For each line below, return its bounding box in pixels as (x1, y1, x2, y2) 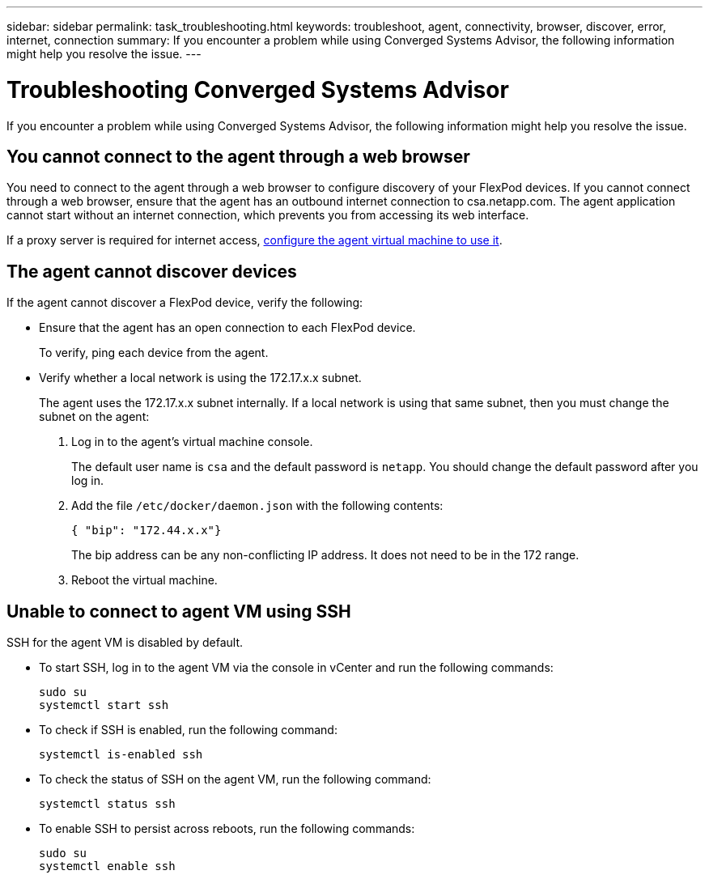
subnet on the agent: (39, 410, 150, 424)
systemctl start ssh (39, 699, 169, 712)
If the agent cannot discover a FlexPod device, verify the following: (6, 295, 363, 310)
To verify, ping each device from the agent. (39, 346, 269, 360)
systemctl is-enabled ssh (39, 748, 203, 762)
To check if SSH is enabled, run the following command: (39, 723, 338, 737)
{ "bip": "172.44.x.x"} (71, 524, 222, 537)
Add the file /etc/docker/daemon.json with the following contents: (71, 499, 444, 513)
